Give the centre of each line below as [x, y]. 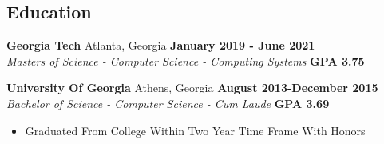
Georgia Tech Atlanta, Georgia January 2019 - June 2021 [161, 45]
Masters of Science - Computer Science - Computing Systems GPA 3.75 [186, 60]
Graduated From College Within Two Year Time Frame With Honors [195, 130]
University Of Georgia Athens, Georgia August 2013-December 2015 [192, 88]
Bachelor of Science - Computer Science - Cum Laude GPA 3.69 [168, 103]
